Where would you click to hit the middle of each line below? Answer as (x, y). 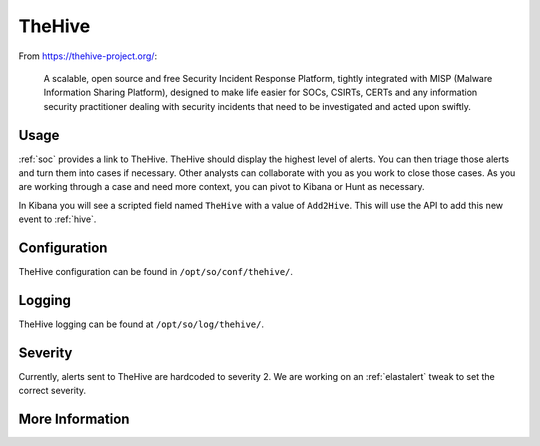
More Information (74, 419)
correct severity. (52, 391)
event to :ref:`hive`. (57, 219)
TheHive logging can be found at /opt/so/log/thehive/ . (141, 324)
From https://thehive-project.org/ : (88, 56)
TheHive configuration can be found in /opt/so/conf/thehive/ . (156, 272)
